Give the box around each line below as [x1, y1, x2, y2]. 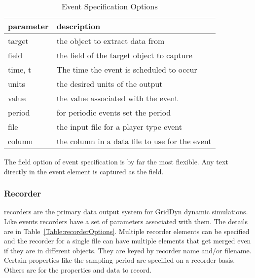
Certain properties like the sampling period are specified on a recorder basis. [4, 255, 235, 265]
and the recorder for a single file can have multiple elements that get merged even [4, 236, 251, 246]
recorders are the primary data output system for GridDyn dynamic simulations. [4, 206, 248, 217]
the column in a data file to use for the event [56, 135, 212, 147]
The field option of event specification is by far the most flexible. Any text [4, 157, 228, 166]
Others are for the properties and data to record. [4, 264, 152, 275]
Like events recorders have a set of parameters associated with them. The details [4, 216, 248, 226]
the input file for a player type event [56, 121, 182, 132]
